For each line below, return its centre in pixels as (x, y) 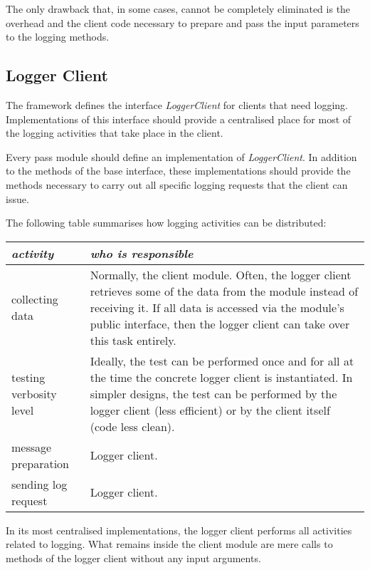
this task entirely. (133, 340)
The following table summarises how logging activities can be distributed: (166, 223)
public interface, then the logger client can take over (220, 323)
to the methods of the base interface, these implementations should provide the (178, 171)
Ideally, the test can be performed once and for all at (222, 361)
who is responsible (142, 253)
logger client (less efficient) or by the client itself (210, 410)
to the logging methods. (58, 37)
